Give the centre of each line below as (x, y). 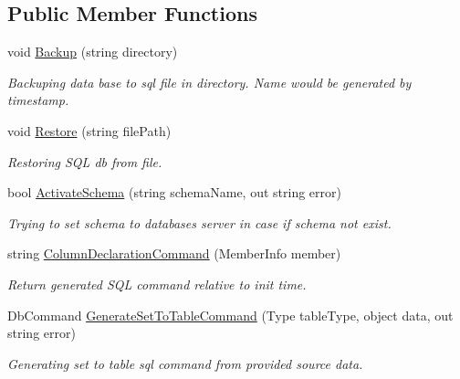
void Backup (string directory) (93, 52)
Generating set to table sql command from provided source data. (185, 363)
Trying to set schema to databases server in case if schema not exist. (199, 222)
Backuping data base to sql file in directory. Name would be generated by (209, 82)
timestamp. (38, 100)
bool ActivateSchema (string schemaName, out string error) (174, 192)
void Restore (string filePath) (89, 130)
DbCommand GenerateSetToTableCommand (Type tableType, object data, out (230, 315)
